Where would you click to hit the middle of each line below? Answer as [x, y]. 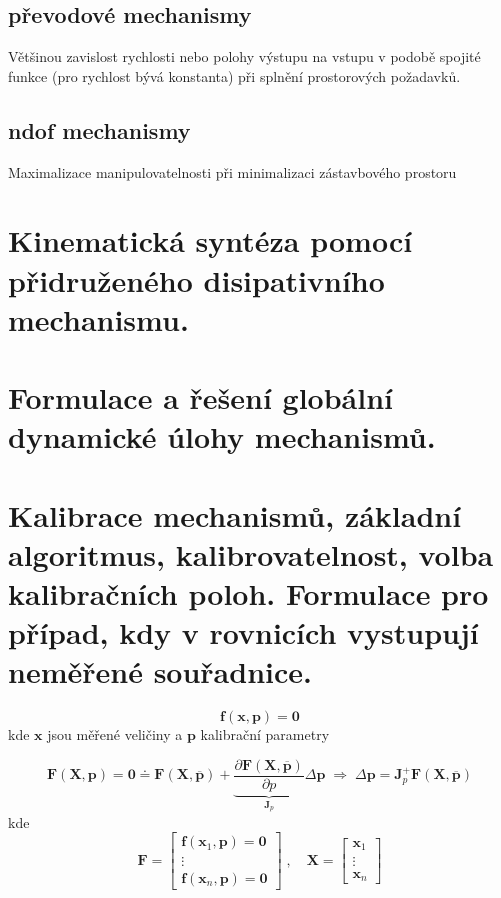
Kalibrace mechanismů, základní [235, 514]
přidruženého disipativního [196, 279]
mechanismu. [98, 318]
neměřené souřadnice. [160, 671]
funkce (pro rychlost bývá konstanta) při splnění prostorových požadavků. [234, 75]
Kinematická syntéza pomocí [210, 240]
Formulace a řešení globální [201, 397]
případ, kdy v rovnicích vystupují [243, 632]
